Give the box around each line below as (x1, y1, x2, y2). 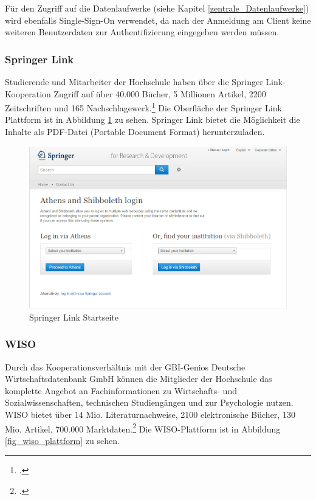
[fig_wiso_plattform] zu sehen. (5, 434, 120, 446)
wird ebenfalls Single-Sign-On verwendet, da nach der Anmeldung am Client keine (5, 13, 311, 26)
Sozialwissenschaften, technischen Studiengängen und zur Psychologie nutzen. (5, 396, 294, 409)
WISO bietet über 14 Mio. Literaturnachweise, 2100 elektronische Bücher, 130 (5, 408, 295, 420)
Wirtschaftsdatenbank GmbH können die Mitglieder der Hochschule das (5, 372, 272, 385)
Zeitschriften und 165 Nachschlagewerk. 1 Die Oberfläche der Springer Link (5, 100, 282, 114)
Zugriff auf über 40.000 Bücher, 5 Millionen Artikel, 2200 (53, 87, 266, 100)
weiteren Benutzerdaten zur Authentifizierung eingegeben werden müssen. (5, 26, 280, 38)
